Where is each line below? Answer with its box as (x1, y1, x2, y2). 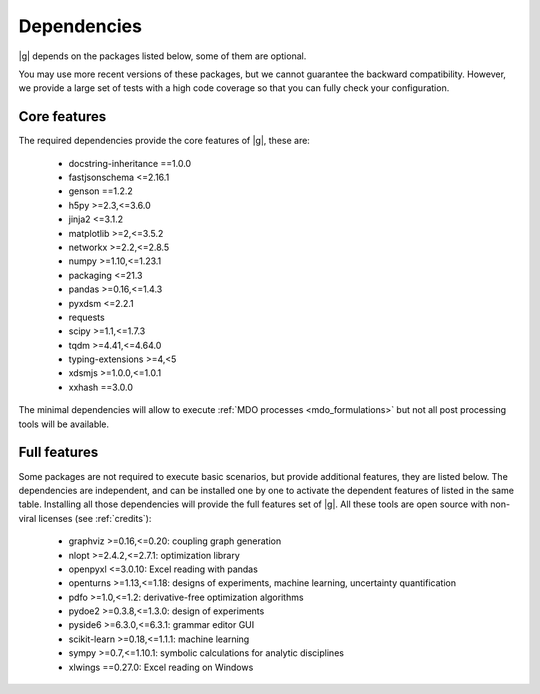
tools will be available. (18, 418, 110, 430)
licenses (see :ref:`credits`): (38, 512, 152, 524)
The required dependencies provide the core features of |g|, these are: (18, 135, 310, 147)
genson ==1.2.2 (68, 185, 134, 197)
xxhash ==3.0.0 (68, 381, 134, 393)
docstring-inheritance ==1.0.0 (68, 157, 192, 169)
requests (68, 311, 105, 323)
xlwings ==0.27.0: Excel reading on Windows (68, 661, 254, 673)
